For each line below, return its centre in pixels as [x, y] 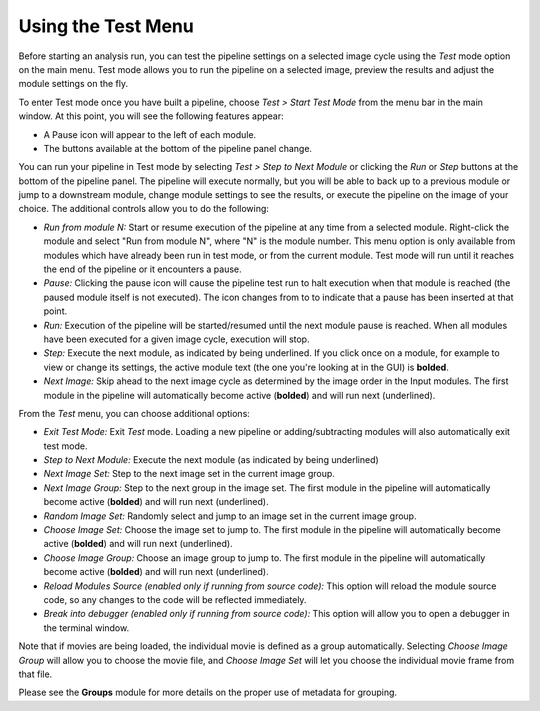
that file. [35, 674]
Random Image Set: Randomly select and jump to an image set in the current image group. [230, 516]
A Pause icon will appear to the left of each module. [150, 134]
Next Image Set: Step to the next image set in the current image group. [189, 474]
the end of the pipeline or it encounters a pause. [142, 269]
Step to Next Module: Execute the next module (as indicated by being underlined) [211, 460]
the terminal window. [86, 627]
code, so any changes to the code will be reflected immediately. [175, 599]
